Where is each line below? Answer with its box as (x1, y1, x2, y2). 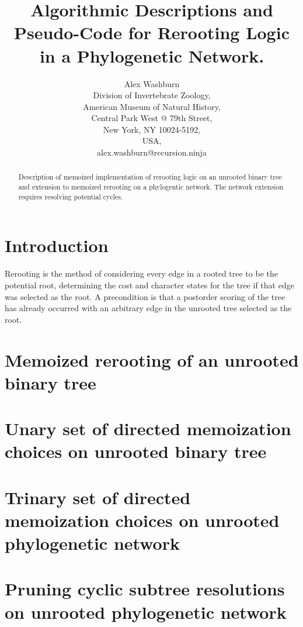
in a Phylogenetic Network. (39, 43, 264, 67)
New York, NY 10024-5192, (103, 123, 201, 135)
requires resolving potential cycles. (18, 191, 123, 201)
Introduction (5, 233, 109, 257)
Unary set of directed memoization (5, 416, 291, 440)
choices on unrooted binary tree (5, 439, 267, 463)
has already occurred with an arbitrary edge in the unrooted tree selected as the (5, 302, 292, 314)
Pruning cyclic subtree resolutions (5, 577, 285, 601)
